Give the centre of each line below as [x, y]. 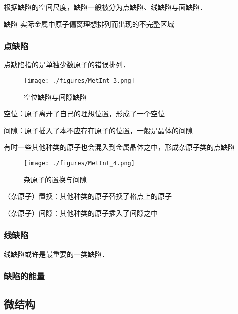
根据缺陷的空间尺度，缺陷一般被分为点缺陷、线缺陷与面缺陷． [105, 7]
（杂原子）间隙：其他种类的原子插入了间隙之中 [81, 213]
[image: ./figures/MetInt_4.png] [79, 164]
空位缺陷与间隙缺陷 [55, 97]
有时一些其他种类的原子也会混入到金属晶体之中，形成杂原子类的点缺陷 [119, 147]
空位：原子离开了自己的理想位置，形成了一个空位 [84, 114]
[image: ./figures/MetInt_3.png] [79, 81]
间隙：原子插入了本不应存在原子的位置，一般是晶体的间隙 [98, 130]
